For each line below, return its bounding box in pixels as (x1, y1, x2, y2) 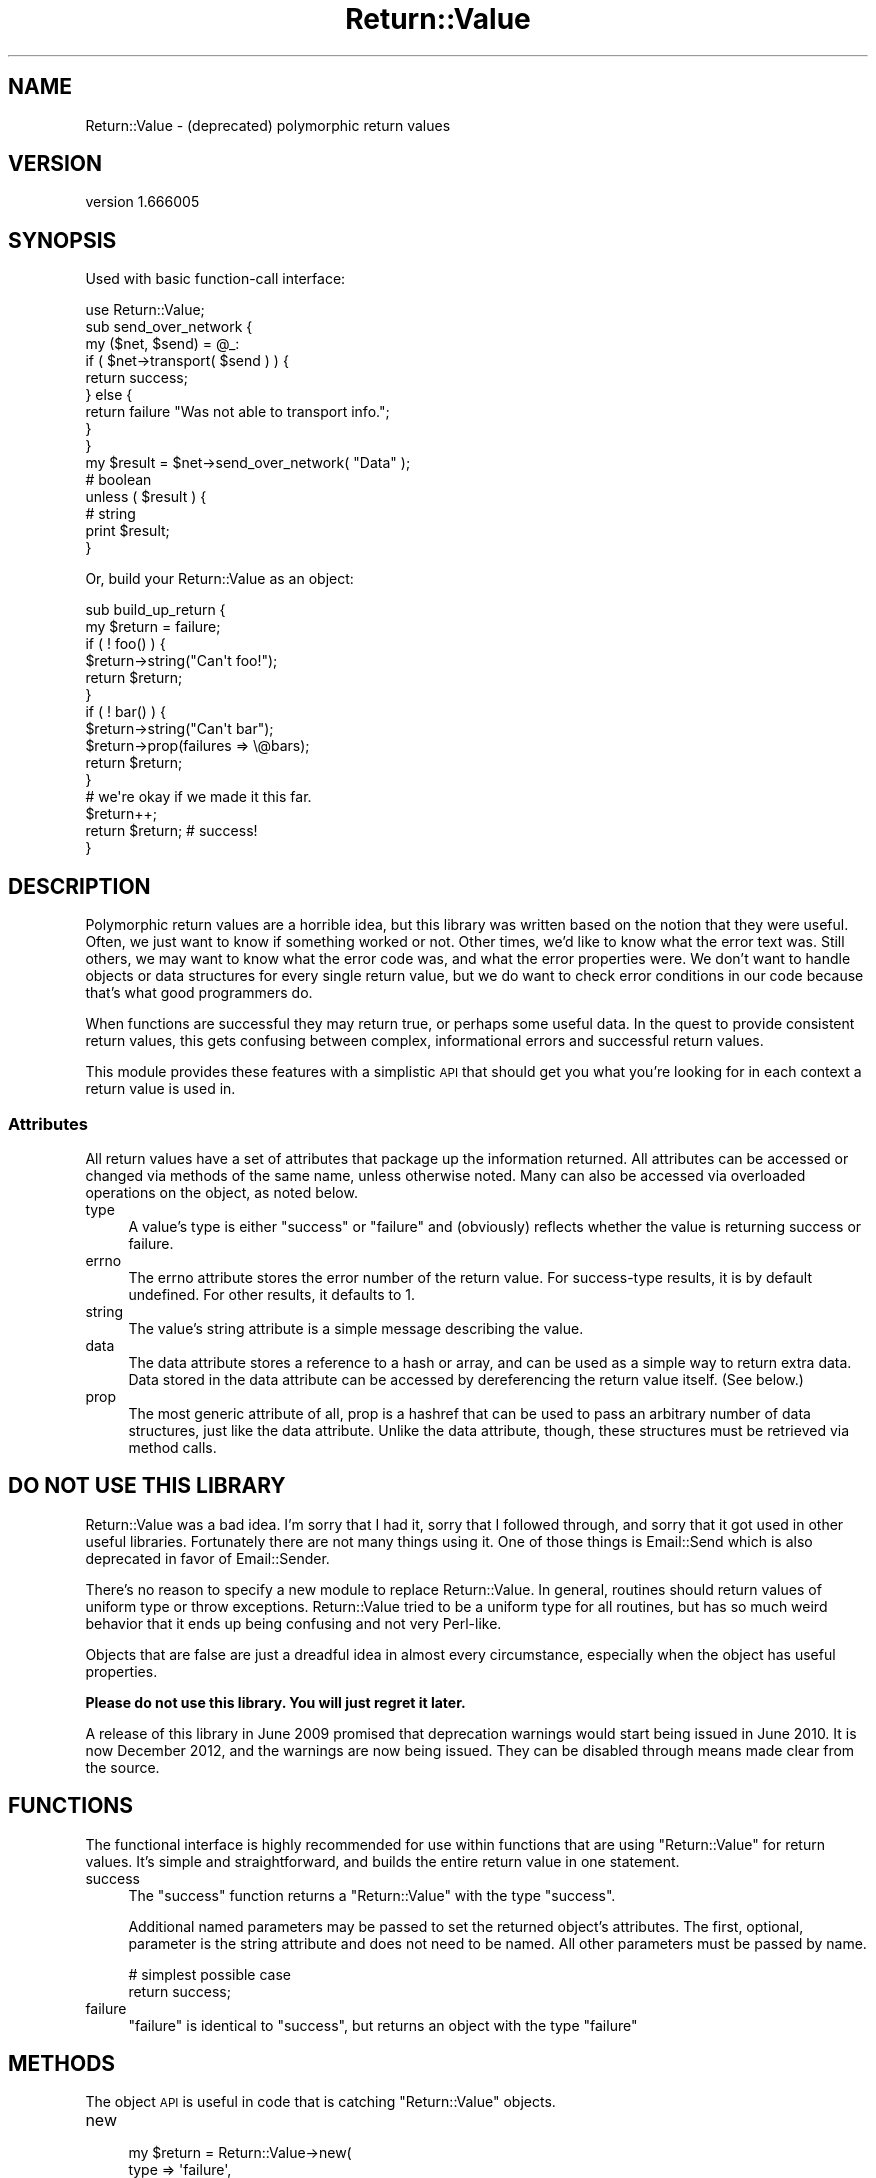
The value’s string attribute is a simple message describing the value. (128, 1319, 584, 1337)
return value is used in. (85, 1080, 236, 1098)
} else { (85, 386, 133, 404)
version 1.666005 (85, 193, 200, 211)
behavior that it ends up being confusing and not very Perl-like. (85, 1614, 502, 1632)
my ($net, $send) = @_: (85, 335, 240, 353)
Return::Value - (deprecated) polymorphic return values (85, 116, 451, 134)
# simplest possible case (128, 1965, 292, 1983)
